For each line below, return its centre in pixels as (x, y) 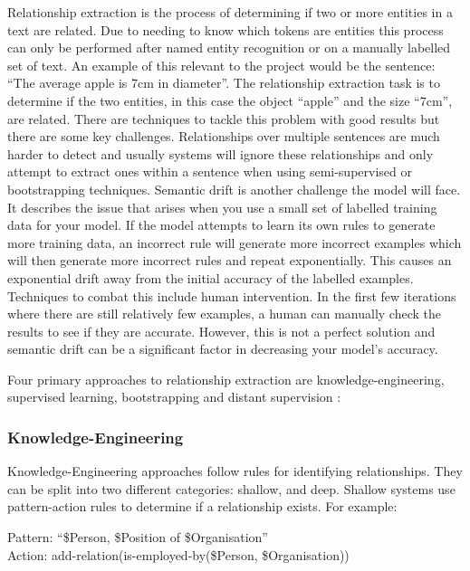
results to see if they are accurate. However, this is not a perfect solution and (221, 331)
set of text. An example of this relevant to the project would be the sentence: (221, 65)
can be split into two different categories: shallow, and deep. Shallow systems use (231, 488)
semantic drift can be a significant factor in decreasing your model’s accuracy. (223, 349)
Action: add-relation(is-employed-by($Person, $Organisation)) (178, 554)
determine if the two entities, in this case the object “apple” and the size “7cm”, (230, 100)
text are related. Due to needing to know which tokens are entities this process (225, 29)
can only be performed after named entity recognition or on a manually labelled (229, 48)
